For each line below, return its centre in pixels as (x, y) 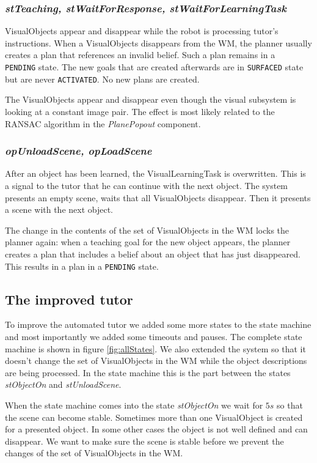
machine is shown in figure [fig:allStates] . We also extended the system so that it (155, 348)
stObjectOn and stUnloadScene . (63, 384)
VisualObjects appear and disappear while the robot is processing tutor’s (142, 31)
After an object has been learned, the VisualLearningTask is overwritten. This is (155, 173)
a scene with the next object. (59, 209)
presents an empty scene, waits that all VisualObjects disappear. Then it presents (158, 197)
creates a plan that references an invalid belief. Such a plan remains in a (140, 55)
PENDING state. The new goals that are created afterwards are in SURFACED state (154, 67)
